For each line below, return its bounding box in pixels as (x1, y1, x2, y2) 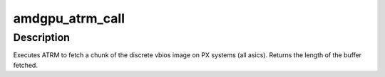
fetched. (13, 61, 38, 69)
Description (13, 31, 71, 44)
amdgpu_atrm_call (13, 11, 125, 26)
